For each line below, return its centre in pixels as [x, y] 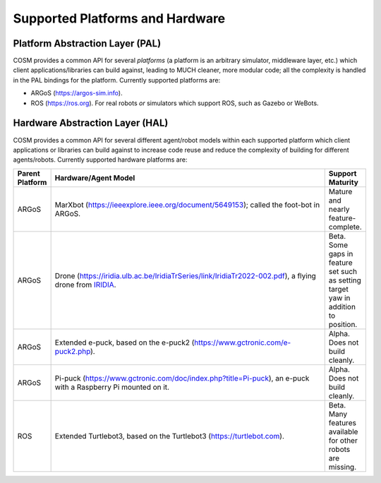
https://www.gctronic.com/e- [243, 342]
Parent [29, 173]
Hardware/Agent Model [95, 178]
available [343, 431]
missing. [343, 467]
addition [342, 306]
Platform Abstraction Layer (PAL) [87, 43]
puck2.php [73, 351]
